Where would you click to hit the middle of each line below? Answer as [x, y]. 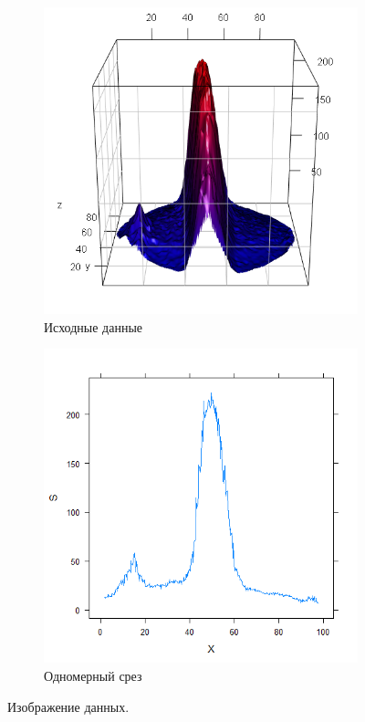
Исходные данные [94, 326]
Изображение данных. [68, 706]
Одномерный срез [93, 675]
